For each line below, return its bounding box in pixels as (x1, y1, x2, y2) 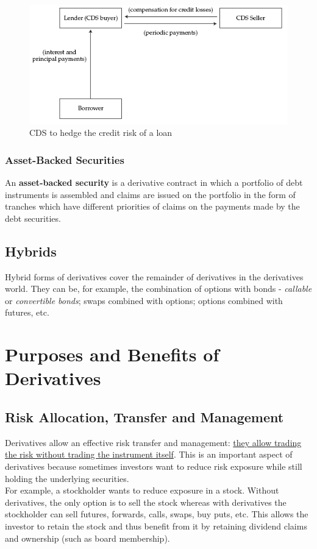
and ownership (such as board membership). (5, 531, 170, 544)
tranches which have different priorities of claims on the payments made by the (5, 200, 300, 213)
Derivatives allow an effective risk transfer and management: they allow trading (5, 436, 302, 448)
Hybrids (5, 241, 57, 260)
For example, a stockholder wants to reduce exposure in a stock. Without (5, 484, 279, 497)
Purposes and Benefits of (5, 342, 219, 367)
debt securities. (5, 211, 61, 224)
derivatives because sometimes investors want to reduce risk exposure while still (5, 459, 302, 472)
